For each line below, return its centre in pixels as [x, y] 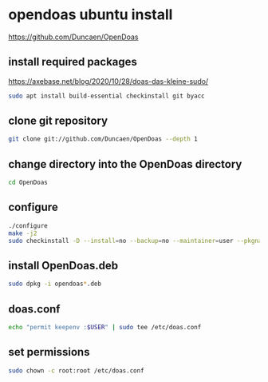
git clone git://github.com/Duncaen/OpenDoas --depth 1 [103, 139]
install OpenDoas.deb [63, 265]
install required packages [73, 62]
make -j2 [23, 233]
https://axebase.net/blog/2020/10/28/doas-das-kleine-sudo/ [108, 81]
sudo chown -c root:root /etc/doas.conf [77, 370]
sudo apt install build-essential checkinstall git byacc [106, 96]
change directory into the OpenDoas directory [125, 164]
